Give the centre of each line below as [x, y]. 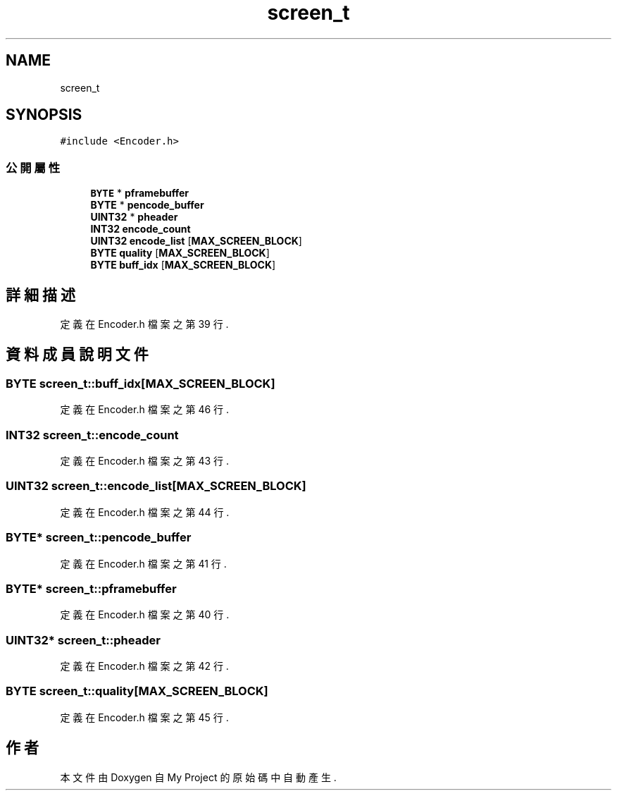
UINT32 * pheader [134, 217]
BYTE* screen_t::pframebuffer [91, 588]
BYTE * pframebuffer [139, 193]
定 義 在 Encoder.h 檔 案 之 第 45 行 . [144, 717]
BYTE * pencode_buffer [147, 205]
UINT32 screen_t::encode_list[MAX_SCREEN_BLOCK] [156, 486]
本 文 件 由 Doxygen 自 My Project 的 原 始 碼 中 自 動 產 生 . [198, 777]
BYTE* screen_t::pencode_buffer [99, 538]
